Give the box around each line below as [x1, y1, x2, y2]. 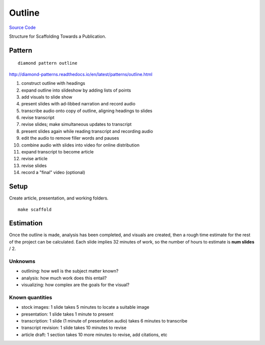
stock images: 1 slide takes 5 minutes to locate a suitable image [21, 304, 150, 310]
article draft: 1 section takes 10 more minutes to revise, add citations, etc [21, 331, 168, 338]
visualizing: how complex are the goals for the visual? [21, 282, 130, 288]
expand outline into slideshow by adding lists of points [21, 87, 132, 93]
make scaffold [18, 206, 52, 212]
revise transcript [21, 115, 54, 121]
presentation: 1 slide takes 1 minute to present [21, 311, 114, 317]
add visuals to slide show [21, 94, 73, 100]
